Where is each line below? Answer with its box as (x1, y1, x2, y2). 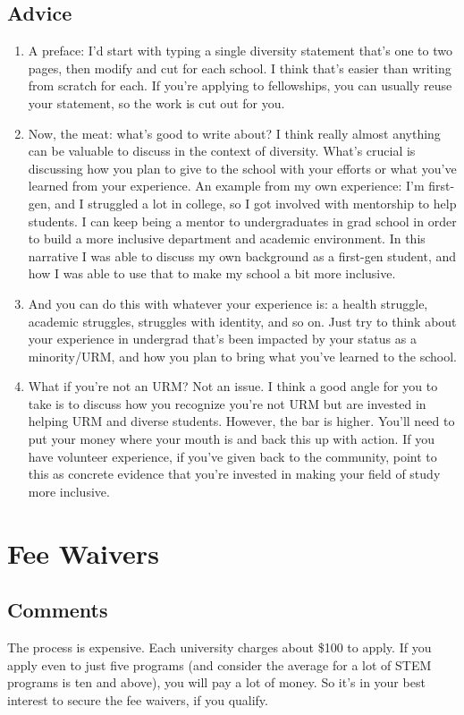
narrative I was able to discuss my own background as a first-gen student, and (28, 246, 457, 265)
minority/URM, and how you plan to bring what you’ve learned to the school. (28, 346, 457, 365)
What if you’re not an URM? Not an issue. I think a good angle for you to (28, 377, 438, 396)
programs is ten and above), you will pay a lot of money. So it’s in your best (7, 673, 426, 692)
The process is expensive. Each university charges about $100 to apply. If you (7, 638, 432, 657)
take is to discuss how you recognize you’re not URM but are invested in (28, 394, 426, 413)
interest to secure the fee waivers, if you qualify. (7, 690, 268, 709)
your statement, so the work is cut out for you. (28, 93, 285, 112)
